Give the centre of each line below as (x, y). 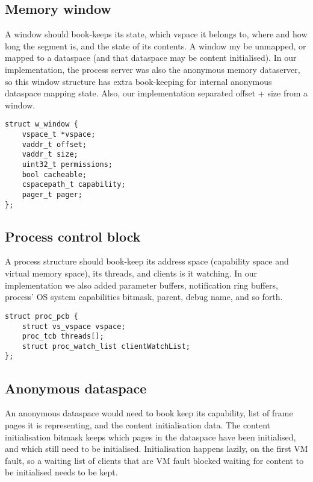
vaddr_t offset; (54, 144)
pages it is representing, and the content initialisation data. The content (138, 424)
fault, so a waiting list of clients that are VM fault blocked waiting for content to (154, 460)
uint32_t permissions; (67, 164)
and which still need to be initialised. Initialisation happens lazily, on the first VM (156, 449)
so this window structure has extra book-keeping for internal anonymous (138, 81)
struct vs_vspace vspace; (74, 326)
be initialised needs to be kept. (61, 472)
